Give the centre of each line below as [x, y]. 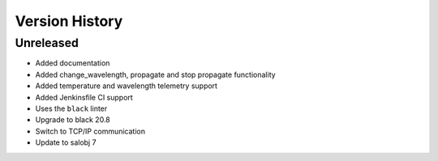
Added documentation [73, 63]
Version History [69, 21]
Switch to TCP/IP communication [90, 131]
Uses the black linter [71, 108]
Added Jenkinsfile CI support [84, 97]
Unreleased [47, 43]
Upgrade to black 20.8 [73, 120]
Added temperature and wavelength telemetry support [127, 86]
